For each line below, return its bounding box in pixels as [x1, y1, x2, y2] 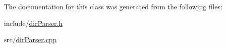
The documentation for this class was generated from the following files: [4, 1, 223, 11]
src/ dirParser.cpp [4, 34, 56, 45]
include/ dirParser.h [4, 18, 63, 28]
